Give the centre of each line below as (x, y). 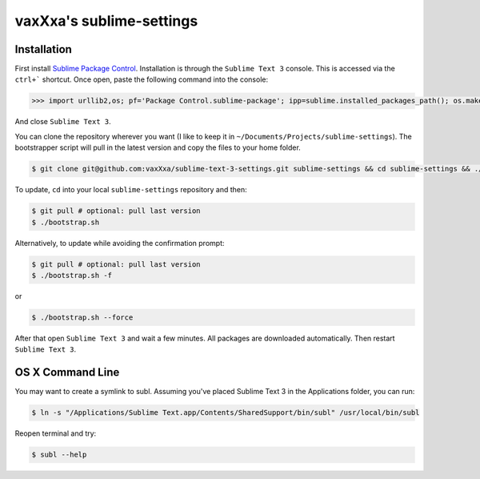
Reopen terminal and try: (56, 433)
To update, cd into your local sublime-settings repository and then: (131, 190)
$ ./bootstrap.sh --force (82, 317)
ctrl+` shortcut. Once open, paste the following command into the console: (141, 79)
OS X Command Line (67, 372)
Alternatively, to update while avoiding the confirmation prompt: (120, 243)
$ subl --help (59, 455)
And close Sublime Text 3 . (63, 122)
